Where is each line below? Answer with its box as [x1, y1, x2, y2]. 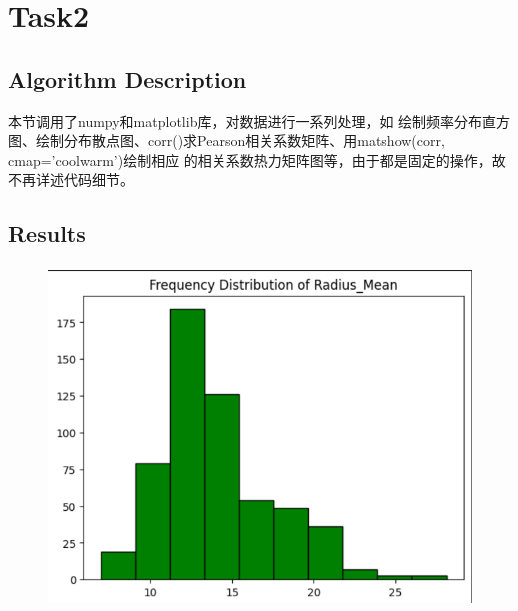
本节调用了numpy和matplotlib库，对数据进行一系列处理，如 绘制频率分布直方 [8, 110, 511, 131]
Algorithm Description [8, 63, 247, 94]
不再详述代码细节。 [8, 169, 134, 190]
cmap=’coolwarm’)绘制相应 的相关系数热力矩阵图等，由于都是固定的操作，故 [8, 149, 506, 170]
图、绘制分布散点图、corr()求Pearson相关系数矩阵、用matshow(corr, [8, 130, 445, 151]
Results [8, 218, 86, 249]
